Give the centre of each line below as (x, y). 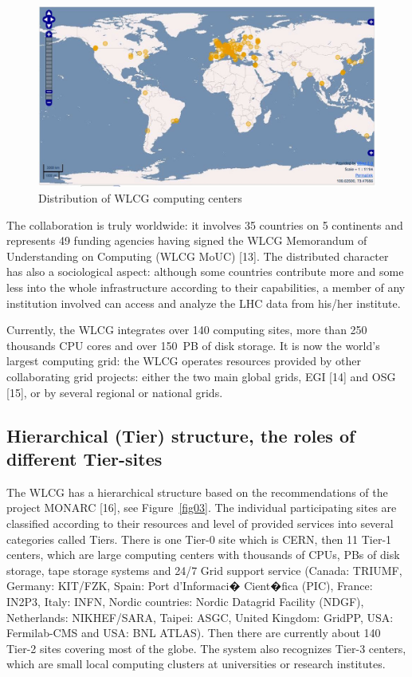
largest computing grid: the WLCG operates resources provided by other (184, 361)
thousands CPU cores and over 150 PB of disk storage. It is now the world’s (193, 345)
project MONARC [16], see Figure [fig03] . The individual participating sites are (202, 508)
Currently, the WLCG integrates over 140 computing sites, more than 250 (187, 330)
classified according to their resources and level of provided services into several (200, 523)
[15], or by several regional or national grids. (115, 392)
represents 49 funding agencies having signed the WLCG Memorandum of (187, 240)
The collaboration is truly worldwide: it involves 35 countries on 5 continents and (205, 224)
